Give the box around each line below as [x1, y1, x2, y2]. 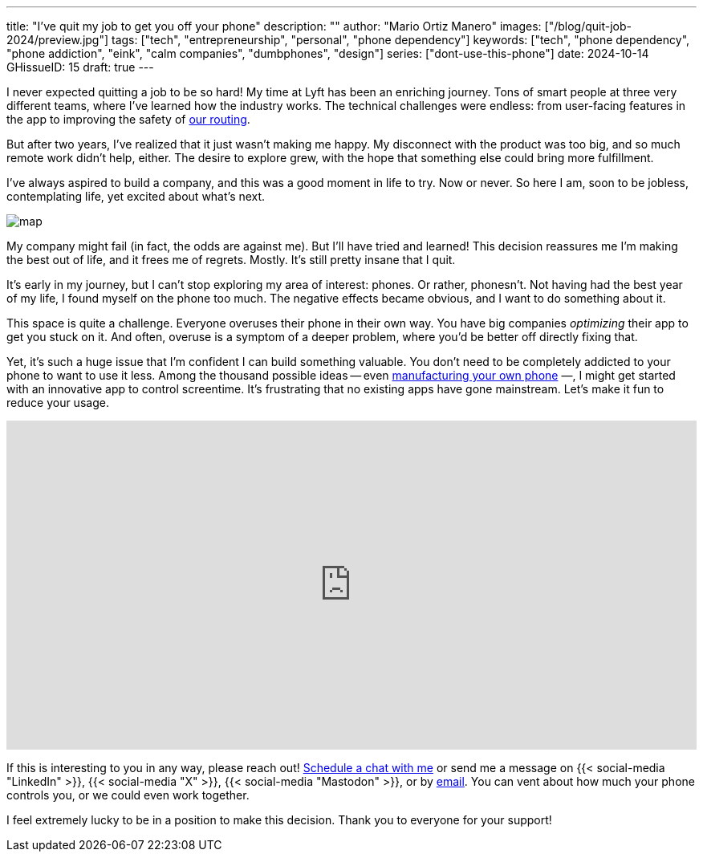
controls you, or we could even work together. [6, 788, 250, 802]
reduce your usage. [6, 396, 109, 409]
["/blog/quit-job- [544, 19, 632, 33]
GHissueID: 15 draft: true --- [6, 60, 154, 74]
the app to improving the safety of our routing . [6, 112, 250, 126]
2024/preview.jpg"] [6, 33, 109, 47]
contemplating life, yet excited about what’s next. [6, 189, 266, 203]
